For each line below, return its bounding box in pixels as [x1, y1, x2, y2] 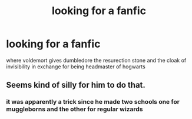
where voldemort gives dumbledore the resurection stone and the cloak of [6, 57, 187, 64]
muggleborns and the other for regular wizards [6, 105, 143, 113]
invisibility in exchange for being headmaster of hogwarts [6, 63, 145, 70]
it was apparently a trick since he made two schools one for [6, 98, 180, 106]
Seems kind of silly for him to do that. [6, 80, 146, 90]
